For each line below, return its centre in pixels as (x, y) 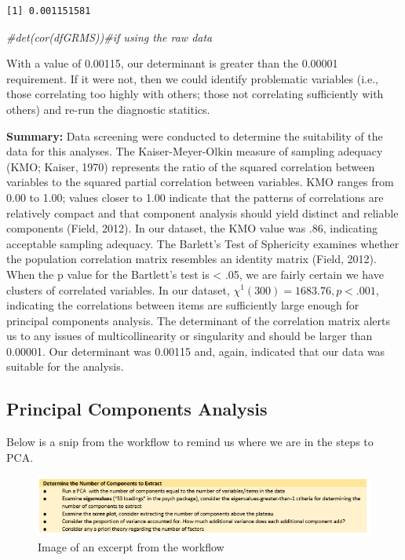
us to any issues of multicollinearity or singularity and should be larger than (190, 336)
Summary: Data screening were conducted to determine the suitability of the (195, 135)
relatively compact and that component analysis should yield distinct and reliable (202, 212)
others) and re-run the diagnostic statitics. (108, 109)
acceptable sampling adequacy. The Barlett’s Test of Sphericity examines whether (203, 243)
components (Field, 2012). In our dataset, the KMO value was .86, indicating (192, 228)
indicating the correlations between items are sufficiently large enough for (183, 305)
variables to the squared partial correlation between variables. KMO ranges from (200, 182)
